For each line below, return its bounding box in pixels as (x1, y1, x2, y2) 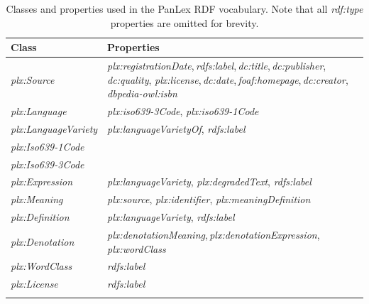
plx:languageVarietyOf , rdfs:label (107, 121, 246, 136)
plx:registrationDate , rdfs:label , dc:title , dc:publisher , (107, 58, 326, 73)
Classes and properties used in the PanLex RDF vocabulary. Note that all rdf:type (6, 1, 363, 16)
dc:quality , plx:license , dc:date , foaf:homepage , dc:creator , (107, 72, 348, 87)
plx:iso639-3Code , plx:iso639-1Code (107, 104, 259, 119)
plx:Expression (11, 174, 73, 189)
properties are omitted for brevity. (110, 15, 259, 30)
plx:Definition (11, 210, 70, 224)
